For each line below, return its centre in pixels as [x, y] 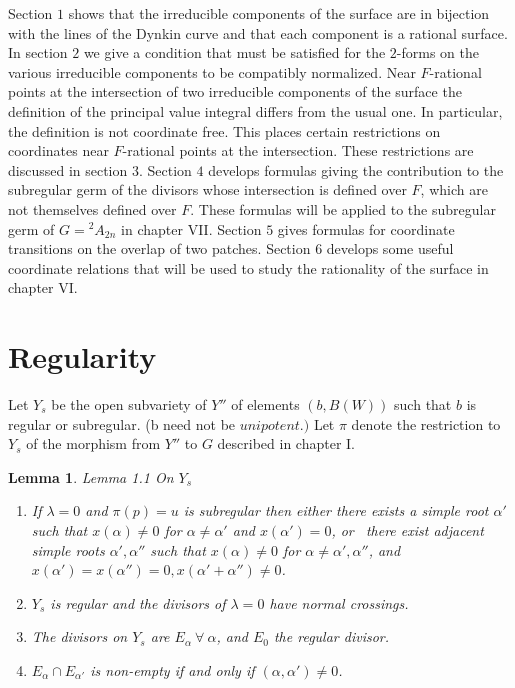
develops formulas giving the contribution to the [356, 169]
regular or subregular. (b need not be [122, 423]
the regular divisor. [331, 636]
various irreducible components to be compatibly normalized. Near [212, 71]
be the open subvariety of [129, 404]
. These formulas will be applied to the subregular [343, 208]
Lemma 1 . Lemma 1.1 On [91, 476]
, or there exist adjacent [407, 530]
